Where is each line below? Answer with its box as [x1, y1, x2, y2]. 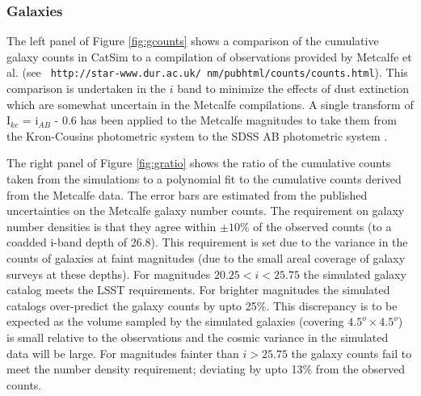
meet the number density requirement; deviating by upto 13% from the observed [6, 360, 406, 377]
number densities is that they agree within [6, 217, 217, 234]
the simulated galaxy [303, 265, 406, 282]
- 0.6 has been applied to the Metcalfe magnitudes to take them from [54, 112, 397, 128]
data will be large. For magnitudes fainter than [6, 344, 239, 361]
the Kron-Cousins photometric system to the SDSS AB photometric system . [6, 127, 388, 144]
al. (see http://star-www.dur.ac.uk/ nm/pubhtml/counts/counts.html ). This [6, 64, 408, 81]
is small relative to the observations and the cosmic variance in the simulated [6, 328, 389, 345]
